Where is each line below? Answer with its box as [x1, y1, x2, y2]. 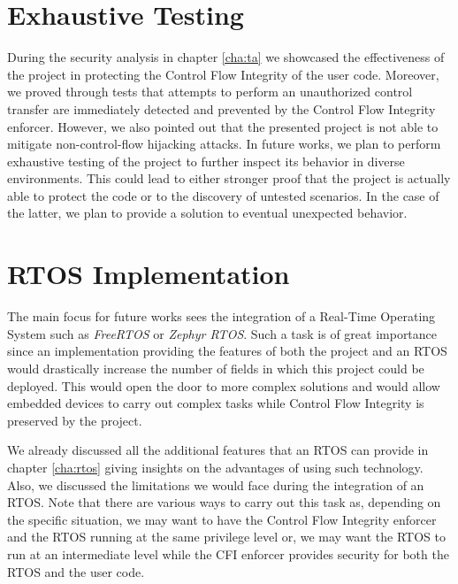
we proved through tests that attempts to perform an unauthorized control [7, 82, 413, 101]
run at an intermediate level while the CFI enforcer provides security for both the [7, 544, 449, 563]
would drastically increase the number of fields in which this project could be [7, 358, 424, 377]
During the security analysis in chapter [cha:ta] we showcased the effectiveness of [7, 48, 445, 66]
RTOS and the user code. [7, 562, 145, 580]
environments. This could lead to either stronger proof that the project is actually [7, 169, 451, 188]
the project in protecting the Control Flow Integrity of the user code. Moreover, [7, 65, 439, 83]
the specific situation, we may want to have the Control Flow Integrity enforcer [7, 510, 437, 528]
